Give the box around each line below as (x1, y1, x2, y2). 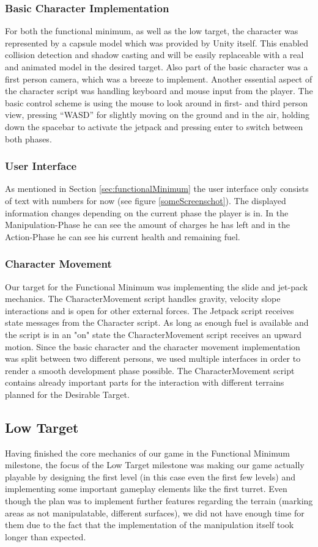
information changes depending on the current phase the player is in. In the (5, 206, 289, 219)
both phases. (5, 132, 52, 145)
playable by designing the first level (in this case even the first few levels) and (5, 470, 295, 483)
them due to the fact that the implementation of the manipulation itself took (5, 518, 294, 531)
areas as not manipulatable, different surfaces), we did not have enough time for (5, 506, 305, 519)
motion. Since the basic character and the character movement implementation (5, 340, 300, 353)
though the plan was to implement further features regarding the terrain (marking (5, 494, 313, 507)
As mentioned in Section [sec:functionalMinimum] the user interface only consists (5, 182, 309, 195)
